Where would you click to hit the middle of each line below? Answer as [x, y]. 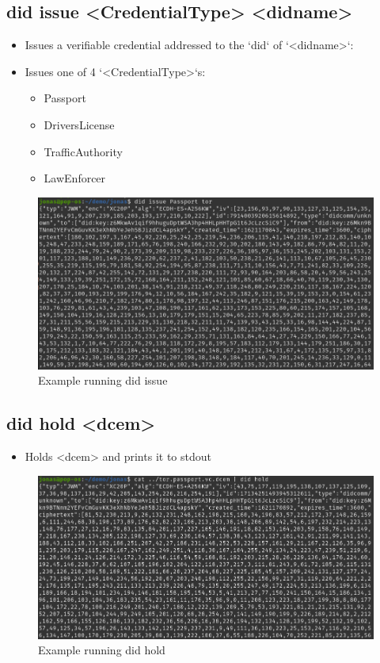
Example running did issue [103, 380]
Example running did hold [102, 650]
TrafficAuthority [83, 151]
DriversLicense [79, 124]
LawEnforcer [75, 178]
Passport [65, 98]
